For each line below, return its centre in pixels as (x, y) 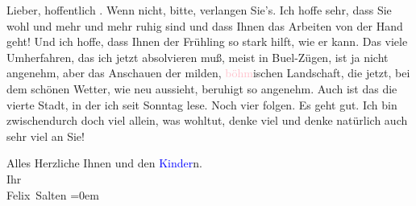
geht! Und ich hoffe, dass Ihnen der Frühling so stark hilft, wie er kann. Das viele (207, 41)
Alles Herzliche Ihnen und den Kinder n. (104, 163)
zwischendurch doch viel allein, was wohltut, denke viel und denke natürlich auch (207, 120)
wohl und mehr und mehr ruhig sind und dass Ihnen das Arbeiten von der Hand (205, 25)
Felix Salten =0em (53, 194)
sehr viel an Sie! (46, 136)
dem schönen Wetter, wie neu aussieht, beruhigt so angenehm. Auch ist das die (202, 88)
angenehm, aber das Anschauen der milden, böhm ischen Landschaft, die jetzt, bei (208, 73)
